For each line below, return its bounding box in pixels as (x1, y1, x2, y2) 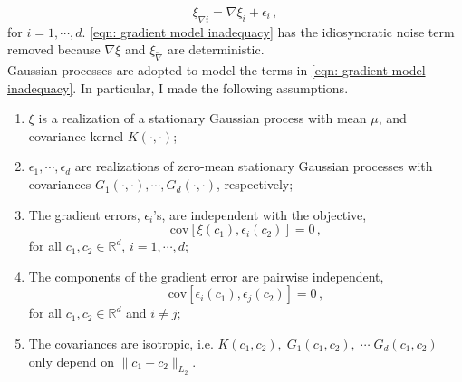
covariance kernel (28, 126, 124, 145)
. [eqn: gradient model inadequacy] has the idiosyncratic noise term (82, 22, 455, 41)
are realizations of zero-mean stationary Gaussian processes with (74, 157, 433, 176)
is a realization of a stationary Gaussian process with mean (38, 109, 367, 128)
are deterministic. (167, 40, 265, 59)
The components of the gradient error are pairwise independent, (28, 266, 384, 285)
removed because (7, 40, 101, 59)
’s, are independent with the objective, (153, 205, 367, 224)
